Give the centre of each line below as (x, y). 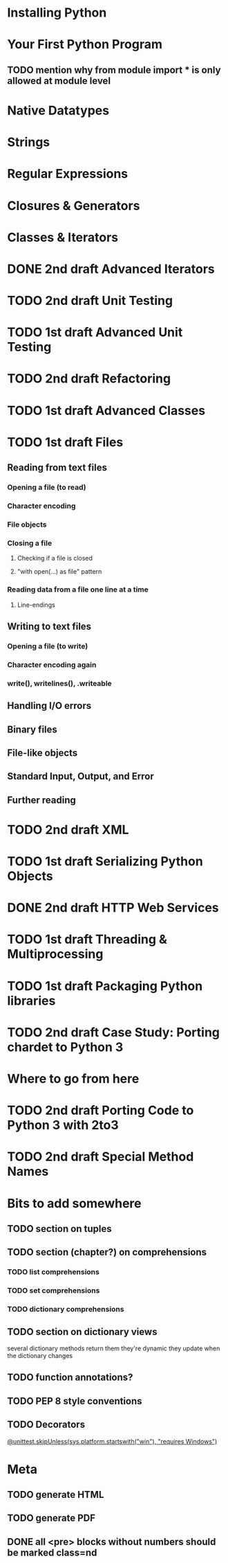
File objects (27, 524)
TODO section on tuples (59, 1229)
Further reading (41, 800)
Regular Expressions (68, 174)
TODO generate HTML (56, 1495)
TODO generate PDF (51, 1518)
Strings (29, 142)
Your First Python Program (85, 45)
